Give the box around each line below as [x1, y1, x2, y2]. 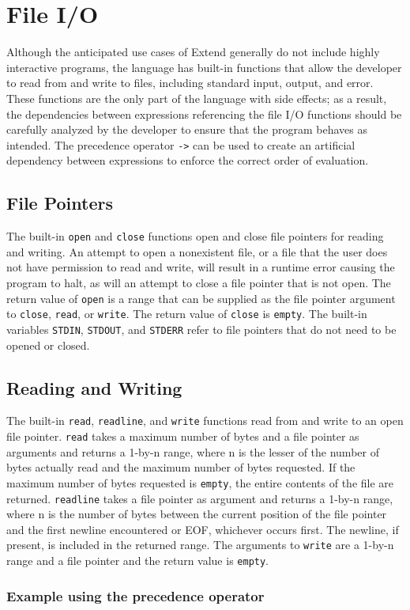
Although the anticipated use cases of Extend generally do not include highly [6, 44, 380, 60]
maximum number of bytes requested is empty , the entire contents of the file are [6, 474, 394, 491]
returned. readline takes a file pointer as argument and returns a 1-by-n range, [6, 490, 393, 506]
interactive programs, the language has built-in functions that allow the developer [6, 59, 402, 75]
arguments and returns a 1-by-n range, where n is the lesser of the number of [6, 443, 379, 460]
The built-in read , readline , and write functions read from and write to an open [6, 412, 404, 429]
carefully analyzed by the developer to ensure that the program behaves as [6, 121, 367, 138]
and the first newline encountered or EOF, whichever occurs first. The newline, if [6, 521, 399, 537]
